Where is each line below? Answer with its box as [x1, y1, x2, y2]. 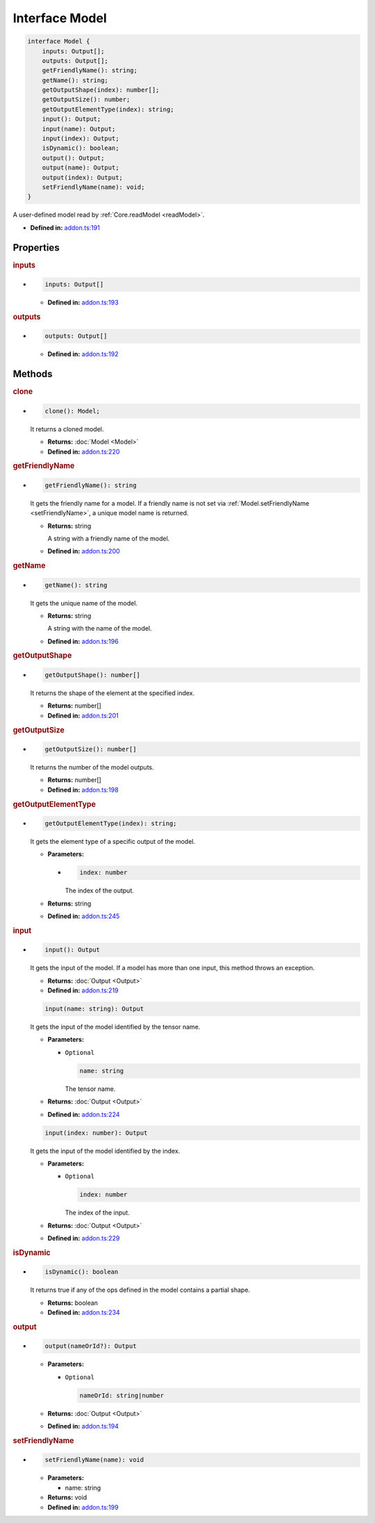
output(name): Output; [42, 164, 119, 172]
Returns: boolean [47, 1299, 99, 1307]
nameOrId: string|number [79, 1391, 165, 1399]
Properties [12, 242, 60, 253]
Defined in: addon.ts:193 [47, 299, 119, 307]
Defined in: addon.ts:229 [47, 1234, 120, 1242]
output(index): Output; [42, 174, 123, 181]
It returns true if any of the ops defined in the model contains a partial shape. [30, 1285, 250, 1295]
